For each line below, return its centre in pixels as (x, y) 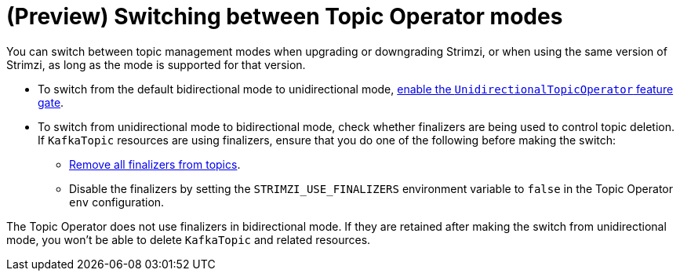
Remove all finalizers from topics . (155, 164)
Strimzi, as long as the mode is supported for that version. (156, 64)
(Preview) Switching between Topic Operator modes (285, 16)
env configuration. (117, 202)
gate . (51, 102)
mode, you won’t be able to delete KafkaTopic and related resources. (189, 239)
